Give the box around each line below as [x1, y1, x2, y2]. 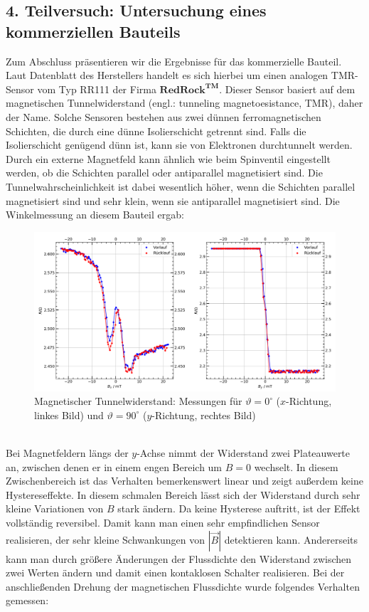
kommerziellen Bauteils [6, 20, 181, 42]
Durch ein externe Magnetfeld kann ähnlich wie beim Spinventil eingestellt [6, 151, 331, 166]
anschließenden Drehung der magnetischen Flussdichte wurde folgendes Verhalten [6, 579, 360, 593]
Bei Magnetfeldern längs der [6, 445, 129, 460]
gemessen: [6, 593, 49, 608]
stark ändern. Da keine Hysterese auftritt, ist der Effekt [117, 501, 360, 516]
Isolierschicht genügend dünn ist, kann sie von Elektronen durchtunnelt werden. [6, 137, 353, 152]
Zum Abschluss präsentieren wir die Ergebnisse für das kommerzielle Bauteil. [6, 53, 342, 68]
